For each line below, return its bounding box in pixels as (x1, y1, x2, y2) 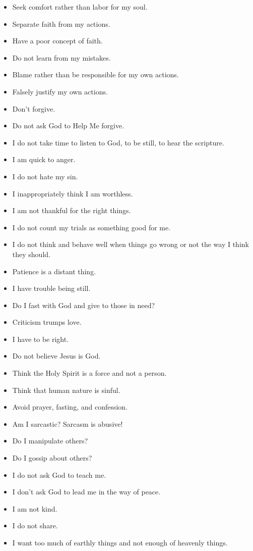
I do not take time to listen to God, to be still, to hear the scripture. (12, 137, 224, 147)
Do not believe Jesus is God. (12, 350, 101, 361)
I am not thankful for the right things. (12, 205, 131, 216)
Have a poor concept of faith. (12, 35, 103, 46)
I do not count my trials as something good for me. (12, 222, 171, 232)
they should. (12, 248, 50, 259)
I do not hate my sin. (12, 171, 78, 181)
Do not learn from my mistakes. (12, 52, 111, 63)
